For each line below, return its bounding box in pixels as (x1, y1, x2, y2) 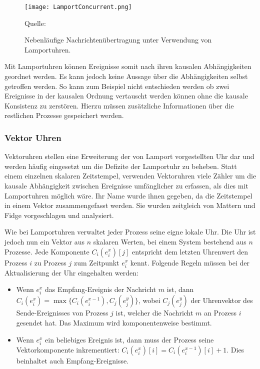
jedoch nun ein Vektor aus (4, 236, 84, 246)
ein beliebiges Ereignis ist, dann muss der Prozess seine (45, 334, 214, 344)
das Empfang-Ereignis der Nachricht (45, 284, 156, 294)
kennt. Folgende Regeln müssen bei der (130, 257, 249, 267)
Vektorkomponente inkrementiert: (16, 344, 119, 354)
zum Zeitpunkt (73, 257, 119, 267)
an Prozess (204, 307, 236, 318)
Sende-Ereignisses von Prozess (16, 307, 108, 318)
